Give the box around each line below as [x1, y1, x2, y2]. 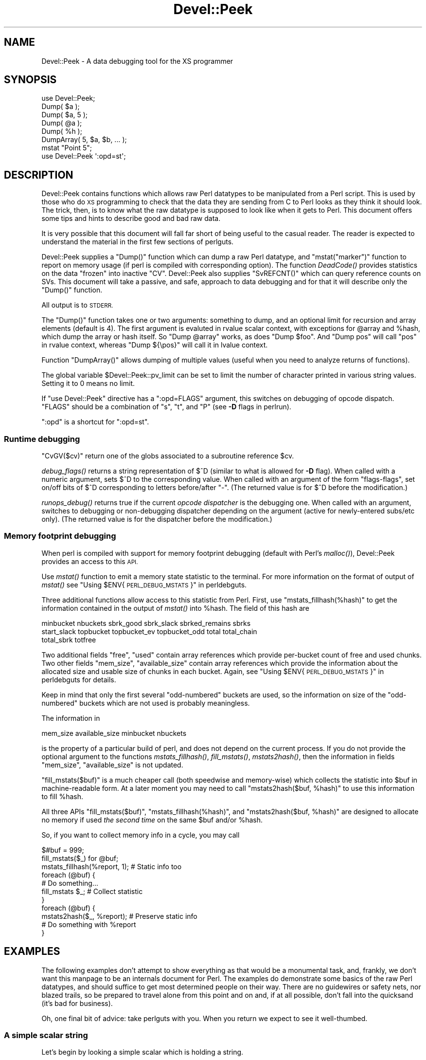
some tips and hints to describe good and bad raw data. [41, 214, 221, 223]
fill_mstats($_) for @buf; [41, 854, 119, 862]
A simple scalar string [4, 1030, 88, 1040]
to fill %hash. [41, 792, 84, 801]
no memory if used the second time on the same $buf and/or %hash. [41, 815, 263, 824]
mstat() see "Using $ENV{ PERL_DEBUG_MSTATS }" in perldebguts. [41, 580, 247, 589]
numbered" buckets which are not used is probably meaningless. [41, 698, 250, 707]
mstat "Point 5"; [41, 144, 92, 152]
